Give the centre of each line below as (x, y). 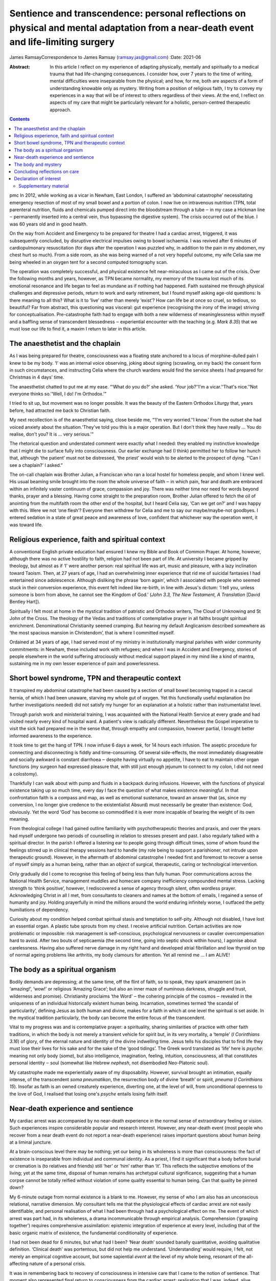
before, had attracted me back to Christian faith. (60, 410)
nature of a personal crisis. (57, 1264)
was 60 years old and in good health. (49, 224)
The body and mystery (38, 164)
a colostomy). (24, 774)
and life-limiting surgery (62, 42)
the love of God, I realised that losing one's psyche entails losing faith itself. (89, 1093)
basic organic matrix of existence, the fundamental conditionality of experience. (94, 1233)
